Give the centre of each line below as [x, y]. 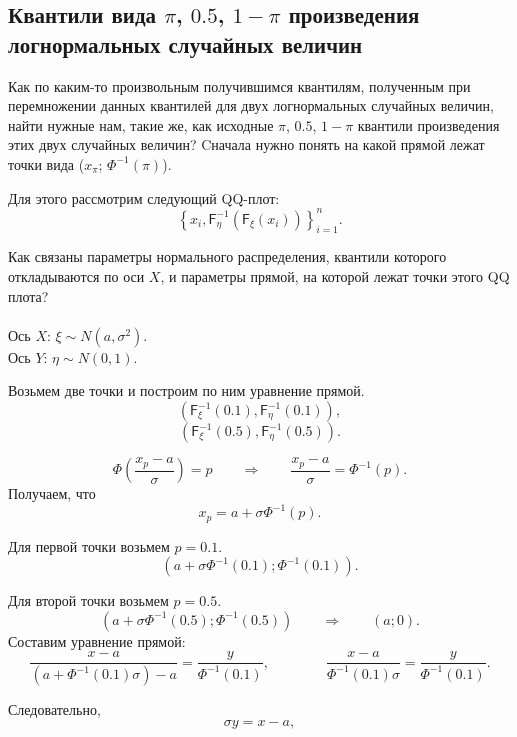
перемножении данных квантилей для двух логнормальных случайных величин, [251, 105]
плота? [28, 295]
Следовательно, [54, 709]
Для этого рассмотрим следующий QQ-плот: [144, 197]
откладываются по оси [76, 276]
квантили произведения [428, 124]
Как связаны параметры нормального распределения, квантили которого [227, 256]
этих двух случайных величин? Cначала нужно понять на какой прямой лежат [246, 144]
